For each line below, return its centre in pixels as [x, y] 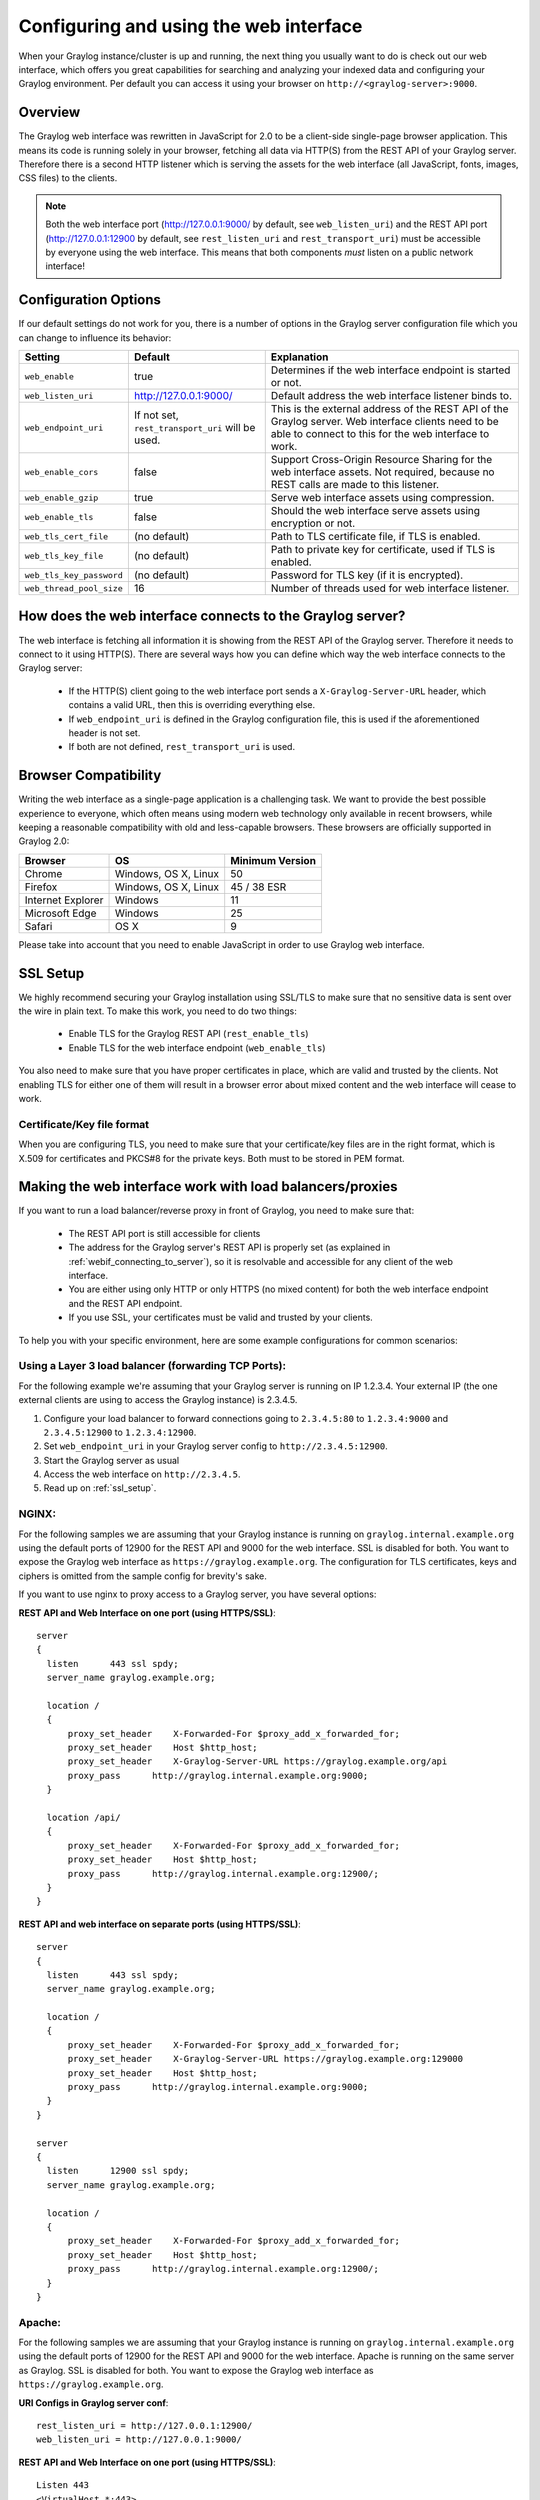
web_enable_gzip [61, 497]
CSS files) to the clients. [68, 178]
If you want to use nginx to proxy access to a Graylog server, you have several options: [197, 1594]
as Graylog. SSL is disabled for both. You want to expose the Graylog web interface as [196, 2370]
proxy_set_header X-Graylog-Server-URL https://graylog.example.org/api [257, 1761]
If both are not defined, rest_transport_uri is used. [181, 747]
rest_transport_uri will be [194, 428]
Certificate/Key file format [84, 1124]
